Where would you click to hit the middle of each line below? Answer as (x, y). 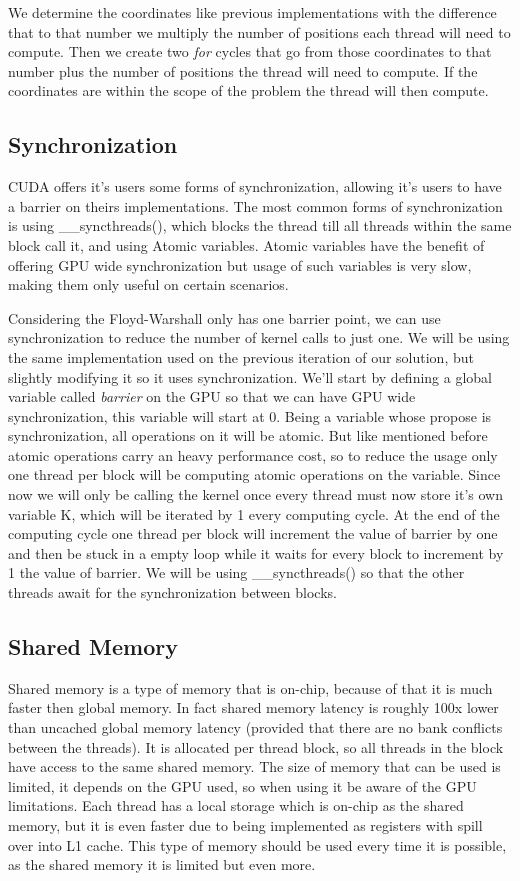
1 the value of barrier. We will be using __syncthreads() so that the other (236, 572)
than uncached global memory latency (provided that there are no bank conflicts (255, 727)
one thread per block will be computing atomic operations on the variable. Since (254, 474)
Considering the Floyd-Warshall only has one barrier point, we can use (224, 317)
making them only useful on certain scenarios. (148, 284)
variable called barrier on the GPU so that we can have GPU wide (212, 396)
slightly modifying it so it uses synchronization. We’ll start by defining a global (250, 376)
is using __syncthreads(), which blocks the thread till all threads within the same (260, 225)
